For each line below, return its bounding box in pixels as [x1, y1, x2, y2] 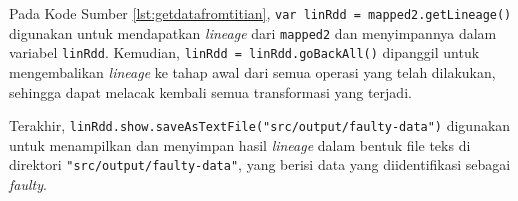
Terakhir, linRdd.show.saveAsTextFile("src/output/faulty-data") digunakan [9, 115, 511, 136]
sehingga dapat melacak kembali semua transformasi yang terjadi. [9, 81, 412, 102]
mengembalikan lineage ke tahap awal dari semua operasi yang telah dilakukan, [9, 61, 496, 82]
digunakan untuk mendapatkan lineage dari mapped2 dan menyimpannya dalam [9, 22, 497, 43]
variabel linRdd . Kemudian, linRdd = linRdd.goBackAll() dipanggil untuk [9, 42, 480, 63]
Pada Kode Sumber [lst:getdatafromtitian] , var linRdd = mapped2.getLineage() [9, 3, 512, 23]
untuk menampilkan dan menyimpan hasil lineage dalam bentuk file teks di [9, 134, 471, 155]
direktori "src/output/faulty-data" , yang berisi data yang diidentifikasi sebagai [9, 154, 511, 175]
